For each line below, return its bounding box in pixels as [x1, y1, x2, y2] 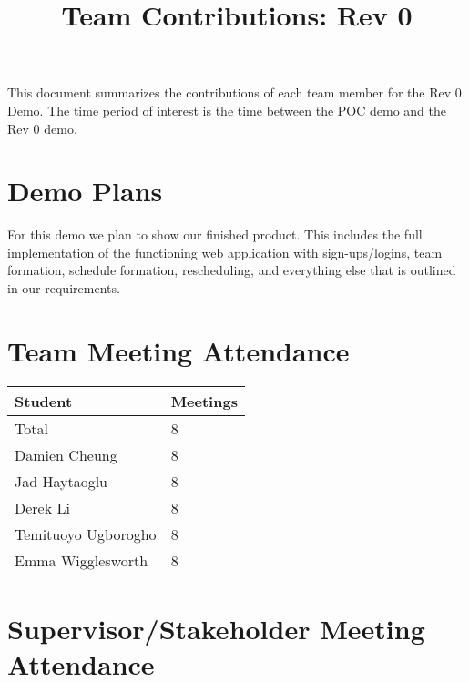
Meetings [170, 390, 238, 412]
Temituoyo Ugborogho [15, 523, 157, 545]
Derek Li [15, 496, 70, 518]
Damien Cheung [15, 443, 117, 465]
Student [15, 390, 73, 412]
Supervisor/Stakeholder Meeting [7, 609, 425, 646]
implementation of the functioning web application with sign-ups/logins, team [7, 242, 443, 261]
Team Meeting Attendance [7, 331, 350, 369]
